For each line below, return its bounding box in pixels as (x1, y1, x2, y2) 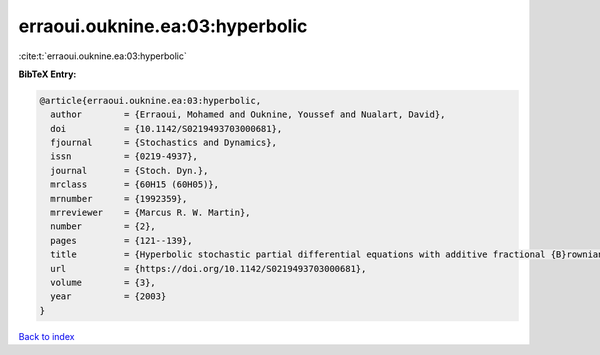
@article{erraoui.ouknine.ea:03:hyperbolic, (39, 95, 262, 106)
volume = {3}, (50, 277, 157, 288)
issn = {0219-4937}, (50, 151, 199, 162)
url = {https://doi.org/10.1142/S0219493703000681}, (50, 263, 367, 274)
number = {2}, (50, 221, 157, 232)
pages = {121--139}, (50, 235, 194, 246)
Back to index (18, 330, 75, 342)
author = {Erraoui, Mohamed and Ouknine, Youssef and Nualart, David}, (50, 109, 446, 120)
